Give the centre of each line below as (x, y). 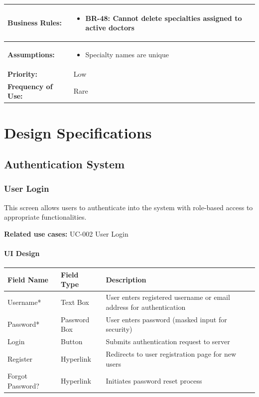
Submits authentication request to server (168, 341)
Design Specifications (78, 132)
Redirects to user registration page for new (171, 353)
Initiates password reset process (154, 381)
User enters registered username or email (168, 297)
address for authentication (146, 307)
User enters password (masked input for (166, 319)
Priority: (23, 73)
